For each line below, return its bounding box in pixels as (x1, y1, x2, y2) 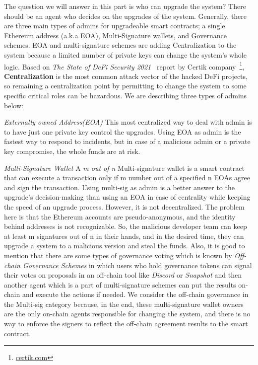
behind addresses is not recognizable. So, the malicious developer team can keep (4, 221, 247, 231)
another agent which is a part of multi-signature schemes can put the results (4, 279, 236, 290)
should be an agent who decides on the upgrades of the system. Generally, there (4, 10, 247, 21)
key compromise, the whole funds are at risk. (4, 146, 140, 156)
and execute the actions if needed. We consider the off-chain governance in (22, 289, 249, 299)
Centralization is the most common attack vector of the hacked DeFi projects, (4, 71, 248, 81)
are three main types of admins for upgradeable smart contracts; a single (4, 20, 225, 31)
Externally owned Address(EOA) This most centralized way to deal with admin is (4, 117, 252, 127)
